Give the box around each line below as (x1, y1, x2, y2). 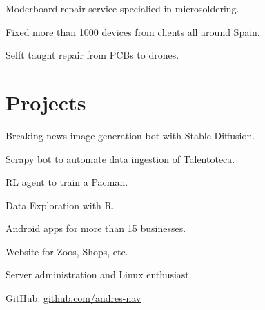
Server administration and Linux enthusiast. (6, 267, 192, 282)
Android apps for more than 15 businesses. (6, 221, 186, 235)
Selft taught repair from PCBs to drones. (6, 48, 179, 62)
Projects (6, 88, 86, 116)
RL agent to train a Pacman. (6, 175, 128, 189)
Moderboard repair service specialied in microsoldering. (6, 1, 239, 15)
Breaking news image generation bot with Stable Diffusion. (6, 128, 255, 142)
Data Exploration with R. (6, 197, 115, 212)
